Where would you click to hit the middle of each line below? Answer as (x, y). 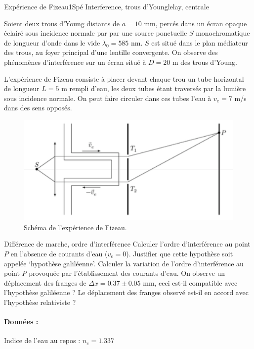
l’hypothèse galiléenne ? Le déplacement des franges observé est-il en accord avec (126, 292)
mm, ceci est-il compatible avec (190, 282)
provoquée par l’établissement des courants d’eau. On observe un (127, 273)
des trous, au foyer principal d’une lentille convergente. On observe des (111, 52)
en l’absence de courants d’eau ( (59, 254)
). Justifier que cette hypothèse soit (180, 254)
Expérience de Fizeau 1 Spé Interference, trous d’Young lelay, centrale (106, 6)
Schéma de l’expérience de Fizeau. (75, 227)
